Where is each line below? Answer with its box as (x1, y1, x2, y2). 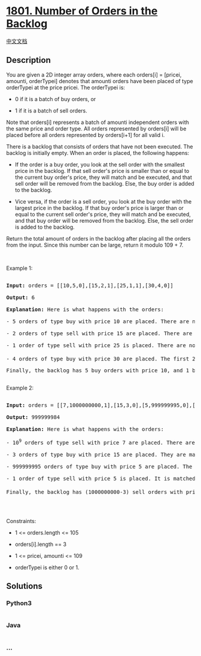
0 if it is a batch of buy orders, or (14, 95, 96, 102)
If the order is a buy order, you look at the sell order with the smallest (14, 160, 185, 168)
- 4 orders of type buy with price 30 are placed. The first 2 (6, 355, 196, 362)
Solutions (6, 581, 43, 591)
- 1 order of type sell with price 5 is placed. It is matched (6, 475, 196, 482)
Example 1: (6, 265, 33, 272)
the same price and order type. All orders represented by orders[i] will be (6, 124, 187, 132)
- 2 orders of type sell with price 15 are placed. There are (6, 330, 193, 336)
